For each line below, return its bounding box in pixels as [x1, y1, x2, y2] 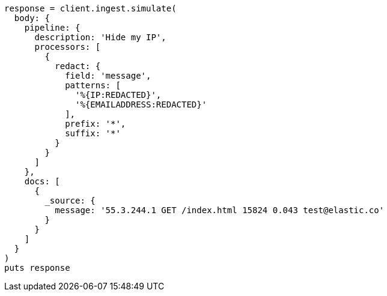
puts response [4, 263, 70, 273]
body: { [14, 13, 50, 23]
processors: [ [34, 42, 101, 52]
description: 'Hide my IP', [34, 32, 166, 42]
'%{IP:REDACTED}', [75, 90, 162, 100]
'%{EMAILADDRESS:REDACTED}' [75, 100, 207, 109]
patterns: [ [65, 80, 121, 90]
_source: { [44, 196, 96, 205]
